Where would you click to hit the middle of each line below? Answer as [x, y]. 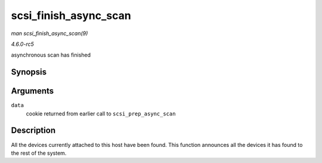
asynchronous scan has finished [51, 55]
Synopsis [29, 72]
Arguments [32, 91]
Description [33, 131]
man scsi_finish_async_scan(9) [49, 33]
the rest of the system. [39, 153]
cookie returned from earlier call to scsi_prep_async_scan [101, 114]
